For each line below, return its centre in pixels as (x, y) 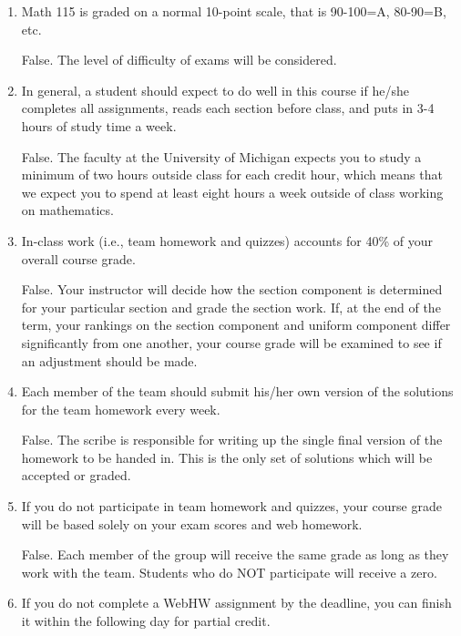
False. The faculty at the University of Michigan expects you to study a (221, 156)
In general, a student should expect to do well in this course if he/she (215, 90)
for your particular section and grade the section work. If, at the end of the (231, 307)
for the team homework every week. (121, 409)
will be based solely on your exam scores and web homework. (192, 523)
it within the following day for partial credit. (146, 621)
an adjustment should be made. (109, 360)
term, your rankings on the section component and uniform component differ (236, 325)
